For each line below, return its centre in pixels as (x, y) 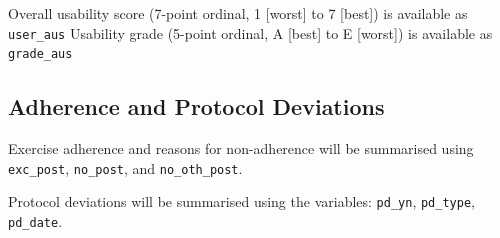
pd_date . (35, 221)
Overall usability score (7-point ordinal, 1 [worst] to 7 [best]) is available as (238, 13)
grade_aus (40, 54)
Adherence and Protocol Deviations (196, 106)
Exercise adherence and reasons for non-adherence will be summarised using (241, 148)
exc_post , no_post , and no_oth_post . (125, 167)
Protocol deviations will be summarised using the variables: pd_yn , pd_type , (241, 201)
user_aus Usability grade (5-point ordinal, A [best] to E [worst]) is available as (250, 32)
